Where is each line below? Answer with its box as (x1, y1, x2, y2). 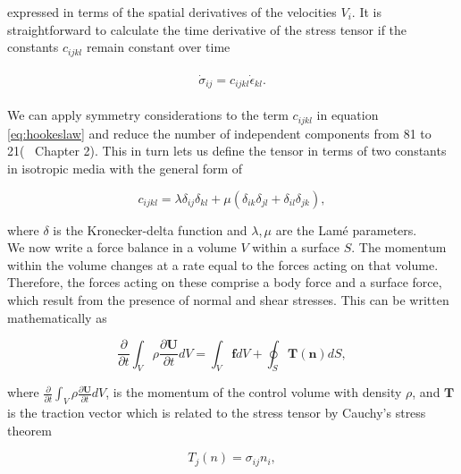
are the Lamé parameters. (275, 220, 417, 239)
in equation (316, 106, 379, 124)
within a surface (252, 238, 339, 257)
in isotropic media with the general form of (7, 159, 243, 178)
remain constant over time (86, 38, 230, 56)
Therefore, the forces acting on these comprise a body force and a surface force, (7, 273, 442, 292)
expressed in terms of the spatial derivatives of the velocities (7, 3, 337, 21)
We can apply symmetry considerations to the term (7, 106, 289, 124)
